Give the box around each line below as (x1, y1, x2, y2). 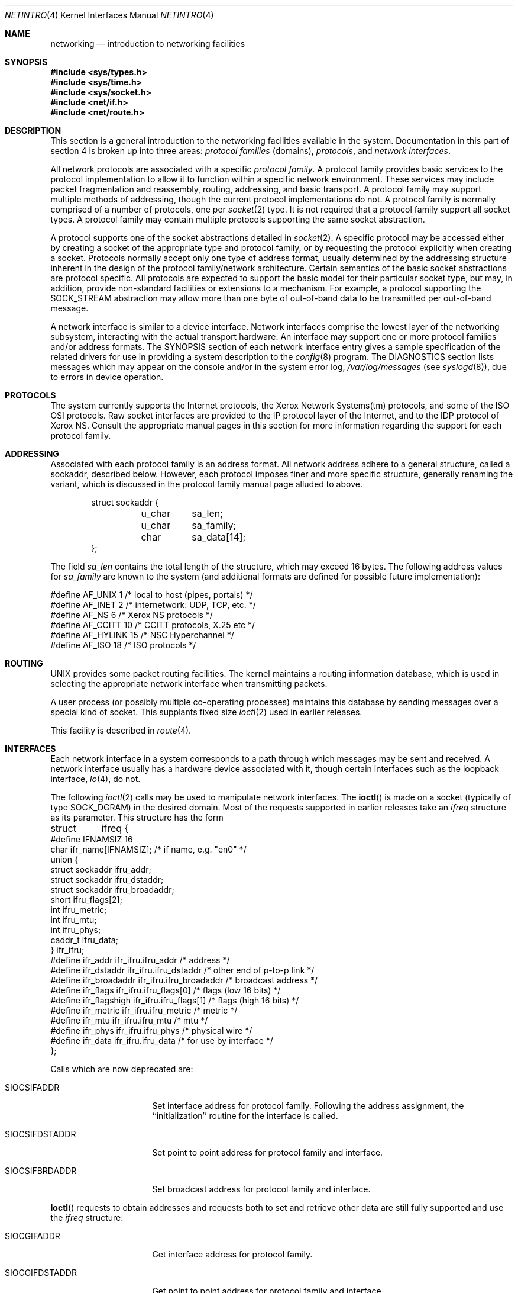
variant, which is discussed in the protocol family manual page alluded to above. (50, 479, 362, 489)
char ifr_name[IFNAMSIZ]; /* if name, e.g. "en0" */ (50, 844, 247, 854)
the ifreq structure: (50, 1212, 124, 1223)
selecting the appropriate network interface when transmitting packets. (50, 678, 328, 689)
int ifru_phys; (50, 925, 101, 935)
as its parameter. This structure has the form (50, 812, 224, 822)
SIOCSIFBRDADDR (5, 1166, 77, 1176)
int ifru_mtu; (50, 915, 97, 925)
